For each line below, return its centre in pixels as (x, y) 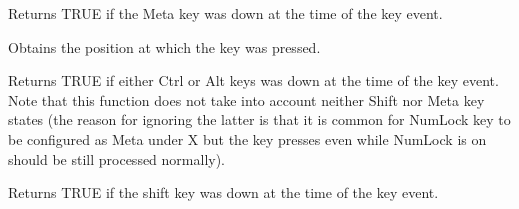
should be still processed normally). (117, 158)
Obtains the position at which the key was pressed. (164, 46)
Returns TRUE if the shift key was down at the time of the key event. (223, 192)
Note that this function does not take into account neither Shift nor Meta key (246, 99)
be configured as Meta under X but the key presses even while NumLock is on (247, 138)
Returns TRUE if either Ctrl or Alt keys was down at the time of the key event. (253, 80)
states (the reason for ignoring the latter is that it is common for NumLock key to (259, 119)
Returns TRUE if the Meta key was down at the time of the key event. (225, 13)
